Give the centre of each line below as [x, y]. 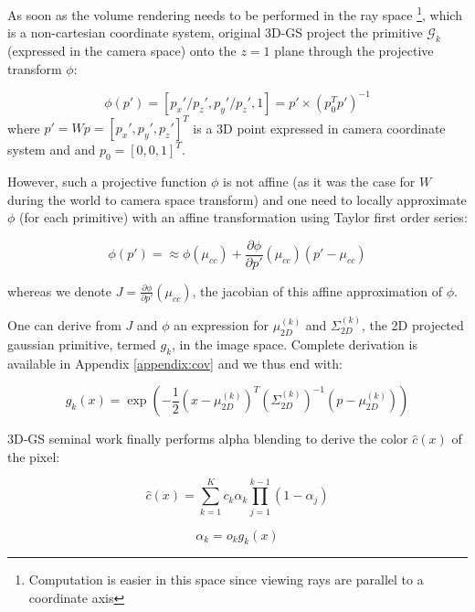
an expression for [221, 325]
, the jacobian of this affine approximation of [317, 290]
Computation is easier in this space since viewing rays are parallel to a [226, 580]
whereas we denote [60, 290]
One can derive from [64, 325]
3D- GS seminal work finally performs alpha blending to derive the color [208, 439]
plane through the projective [354, 51]
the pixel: [34, 456]
